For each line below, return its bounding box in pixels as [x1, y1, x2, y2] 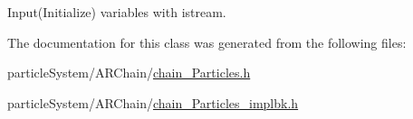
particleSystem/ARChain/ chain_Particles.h [7, 63, 251, 82]
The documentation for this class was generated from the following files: [7, 32, 407, 51]
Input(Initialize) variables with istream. [7, 3, 226, 21]
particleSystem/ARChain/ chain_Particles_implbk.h [7, 93, 299, 112]
